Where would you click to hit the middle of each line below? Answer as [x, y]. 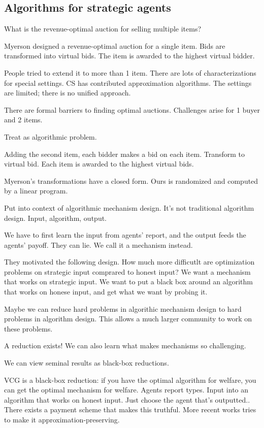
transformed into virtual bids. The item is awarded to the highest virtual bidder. [129, 56]
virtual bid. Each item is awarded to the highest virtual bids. [99, 164]
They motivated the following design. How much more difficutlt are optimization [129, 262]
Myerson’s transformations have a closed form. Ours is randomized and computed [131, 180]
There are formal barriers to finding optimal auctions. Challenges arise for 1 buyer [132, 109]
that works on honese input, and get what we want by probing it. [106, 292]
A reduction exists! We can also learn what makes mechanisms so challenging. [125, 345]
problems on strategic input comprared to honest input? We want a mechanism [127, 271]
